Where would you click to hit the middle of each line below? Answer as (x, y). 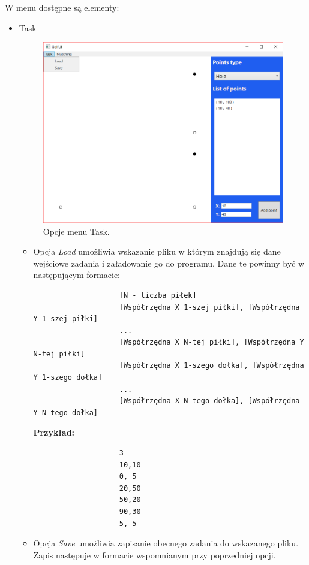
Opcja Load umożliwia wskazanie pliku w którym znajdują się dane (157, 251)
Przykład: (54, 432)
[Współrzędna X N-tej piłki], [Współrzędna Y (211, 342)
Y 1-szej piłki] (65, 319)
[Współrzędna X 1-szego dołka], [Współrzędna (211, 366)
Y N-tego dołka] (65, 413)
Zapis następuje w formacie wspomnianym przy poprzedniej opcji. (154, 555)
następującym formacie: (76, 275)
